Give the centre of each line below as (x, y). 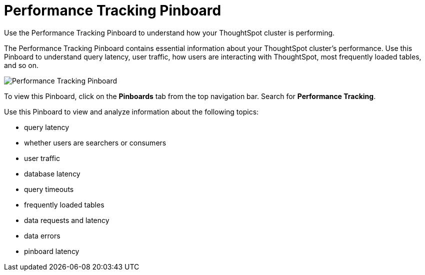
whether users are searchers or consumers (95, 142)
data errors (42, 235)
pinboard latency (52, 251)
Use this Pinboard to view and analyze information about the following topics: (131, 111)
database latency (52, 173)
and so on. (21, 65)
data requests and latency (67, 220)
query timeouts (49, 189)
